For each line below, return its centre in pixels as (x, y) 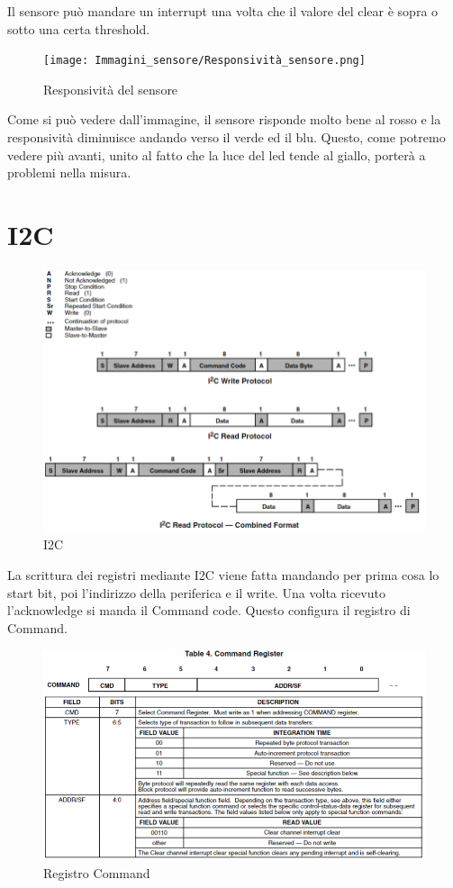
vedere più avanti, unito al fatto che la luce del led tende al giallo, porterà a (217, 154)
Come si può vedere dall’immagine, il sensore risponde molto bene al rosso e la (224, 119)
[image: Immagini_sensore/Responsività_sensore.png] (204, 61)
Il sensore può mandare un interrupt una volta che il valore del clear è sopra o (223, 11)
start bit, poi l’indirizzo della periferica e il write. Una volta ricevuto (196, 592)
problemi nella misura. (69, 172)
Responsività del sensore (111, 89)
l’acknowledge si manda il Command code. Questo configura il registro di (209, 610)
